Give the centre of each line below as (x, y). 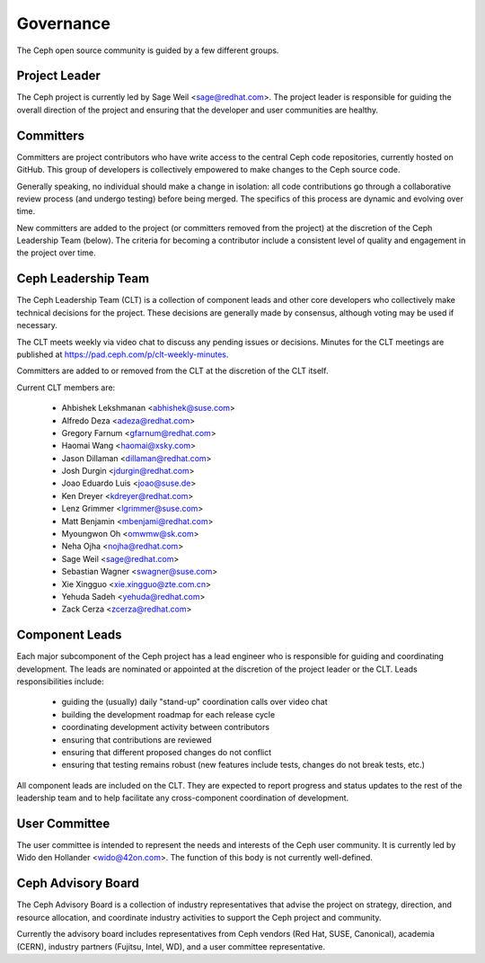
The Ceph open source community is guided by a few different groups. (148, 50)
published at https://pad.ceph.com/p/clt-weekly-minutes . (123, 354)
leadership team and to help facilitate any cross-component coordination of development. (183, 798)
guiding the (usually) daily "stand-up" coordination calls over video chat (194, 702)
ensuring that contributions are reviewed (137, 740)
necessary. (37, 325)
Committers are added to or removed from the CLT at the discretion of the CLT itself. (172, 371)
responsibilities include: (60, 682)
